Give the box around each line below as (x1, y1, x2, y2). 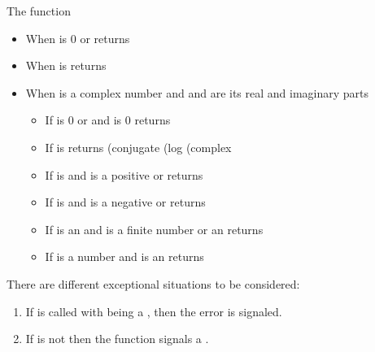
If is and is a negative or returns (45, 193, 206, 211)
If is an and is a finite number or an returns (45, 220, 264, 237)
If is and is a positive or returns (45, 166, 203, 183)
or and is (77, 111, 122, 128)
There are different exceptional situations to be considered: (7, 275, 300, 292)
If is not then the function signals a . (25, 330, 209, 347)
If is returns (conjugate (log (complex (45, 138, 232, 155)
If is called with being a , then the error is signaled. (25, 302, 282, 319)
